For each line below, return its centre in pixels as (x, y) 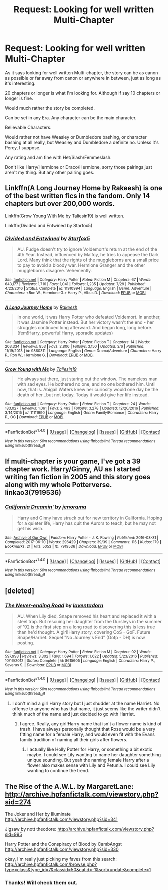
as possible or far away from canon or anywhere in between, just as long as (83, 78)
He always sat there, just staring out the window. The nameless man (87, 379)
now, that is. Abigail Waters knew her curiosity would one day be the (88, 390)
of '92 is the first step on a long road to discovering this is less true (86, 627)
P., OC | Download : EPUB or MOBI (34, 417)
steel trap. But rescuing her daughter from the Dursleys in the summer (90, 622)
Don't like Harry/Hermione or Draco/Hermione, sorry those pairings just (79, 167)
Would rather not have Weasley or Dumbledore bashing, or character (76, 137)
